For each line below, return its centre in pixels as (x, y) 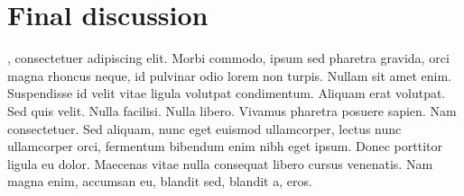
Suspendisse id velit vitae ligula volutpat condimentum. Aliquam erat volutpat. (227, 93)
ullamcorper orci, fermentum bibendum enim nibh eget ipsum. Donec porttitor (225, 146)
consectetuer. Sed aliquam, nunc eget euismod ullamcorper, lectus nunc (204, 128)
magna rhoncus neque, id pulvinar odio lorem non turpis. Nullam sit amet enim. (229, 75)
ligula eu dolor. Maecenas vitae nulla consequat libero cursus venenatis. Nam (220, 163)
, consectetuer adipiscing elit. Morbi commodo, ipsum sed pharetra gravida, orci (228, 58)
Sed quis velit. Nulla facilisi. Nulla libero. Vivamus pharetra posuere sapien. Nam (232, 110)
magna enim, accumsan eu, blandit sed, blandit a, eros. (160, 181)
